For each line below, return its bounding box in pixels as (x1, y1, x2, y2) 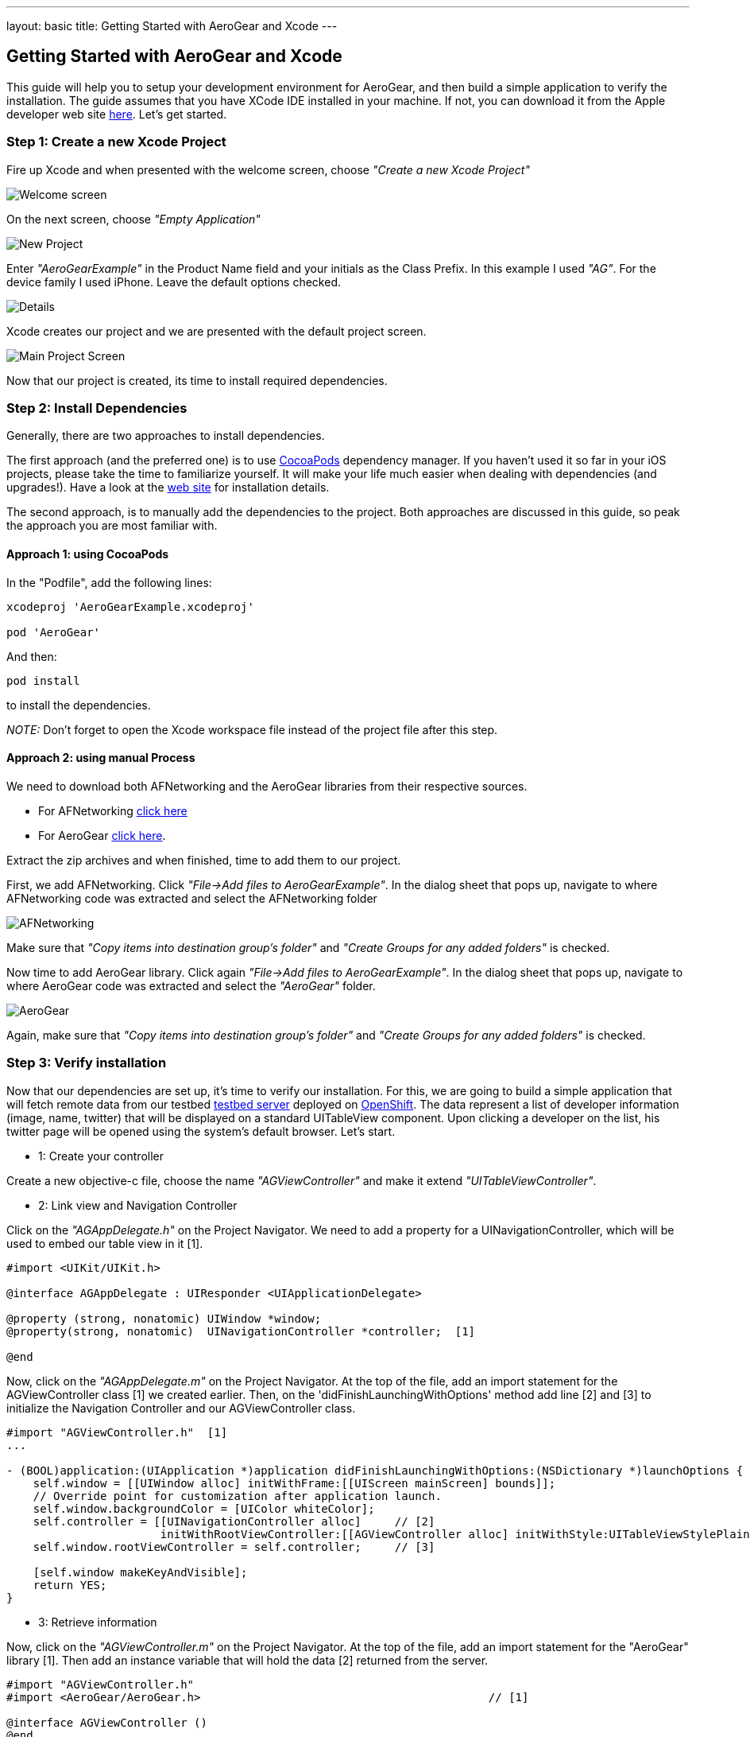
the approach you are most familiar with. (6, 519, 218, 533)
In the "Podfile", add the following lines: (6, 575, 212, 589)
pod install (6, 674, 80, 687)
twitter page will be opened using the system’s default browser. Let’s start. (6, 1124, 396, 1138)
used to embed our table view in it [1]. (6, 1236, 203, 1250)
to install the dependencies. (6, 698, 151, 712)
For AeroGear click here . (38, 828, 166, 842)
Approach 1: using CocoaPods (6, 546, 169, 561)
